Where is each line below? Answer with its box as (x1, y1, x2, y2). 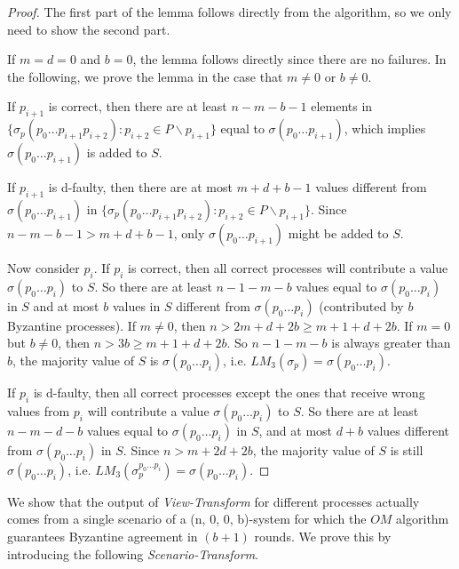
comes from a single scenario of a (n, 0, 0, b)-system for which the (7, 509, 367, 528)
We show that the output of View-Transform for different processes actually (7, 492, 420, 510)
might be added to (288, 223, 389, 242)
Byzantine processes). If (7, 316, 137, 334)
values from (7, 401, 70, 420)
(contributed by (319, 296, 404, 315)
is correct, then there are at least (48, 97, 227, 116)
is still (390, 440, 423, 459)
